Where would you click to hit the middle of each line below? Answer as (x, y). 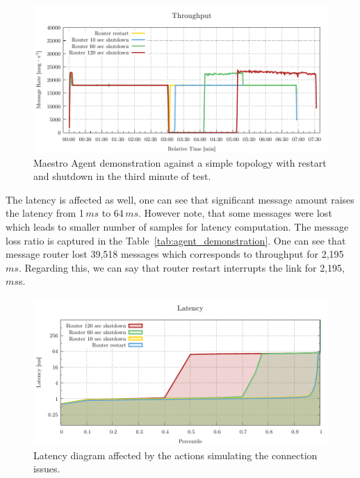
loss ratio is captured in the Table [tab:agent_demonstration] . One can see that (176, 240)
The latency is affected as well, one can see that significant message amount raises (180, 199)
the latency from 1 (45, 213)
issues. (47, 469)
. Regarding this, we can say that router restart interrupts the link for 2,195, (181, 267)
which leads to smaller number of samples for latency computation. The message (177, 226)
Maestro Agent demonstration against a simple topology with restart (180, 162)
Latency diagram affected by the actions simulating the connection (175, 455)
